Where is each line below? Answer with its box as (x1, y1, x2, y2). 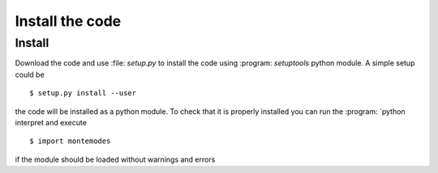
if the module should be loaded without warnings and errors (15, 154, 216, 164)
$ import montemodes (29, 137, 111, 146)
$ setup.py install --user (29, 89, 137, 98)
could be (15, 70, 45, 79)
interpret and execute (15, 117, 87, 127)
